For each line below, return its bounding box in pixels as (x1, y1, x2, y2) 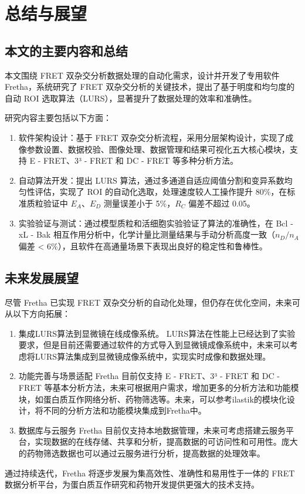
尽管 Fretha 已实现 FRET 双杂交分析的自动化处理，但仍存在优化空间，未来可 (5, 296, 300, 308)
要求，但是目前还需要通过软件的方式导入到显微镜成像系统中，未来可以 (18, 339, 290, 351)
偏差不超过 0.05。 (188, 197, 255, 209)
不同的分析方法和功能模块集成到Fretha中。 (43, 404, 206, 417)
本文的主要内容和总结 (5, 41, 128, 59)
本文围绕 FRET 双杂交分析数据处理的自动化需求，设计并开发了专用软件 (5, 69, 280, 81)
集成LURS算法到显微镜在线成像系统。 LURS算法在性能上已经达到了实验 (18, 327, 296, 339)
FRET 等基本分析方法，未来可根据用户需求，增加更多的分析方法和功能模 (18, 381, 299, 394)
